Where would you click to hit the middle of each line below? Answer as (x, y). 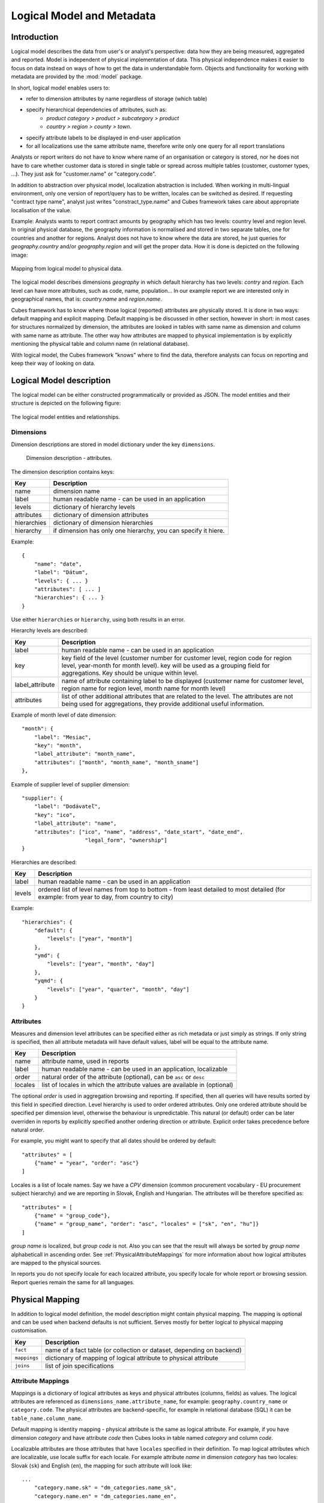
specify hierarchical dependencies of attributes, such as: (97, 110)
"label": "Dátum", (61, 572)
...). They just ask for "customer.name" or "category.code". (84, 174)
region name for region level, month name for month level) (144, 688)
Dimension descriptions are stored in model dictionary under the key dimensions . (113, 444)
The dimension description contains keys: (63, 471)
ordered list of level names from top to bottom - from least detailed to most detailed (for (162, 890)
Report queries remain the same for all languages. (73, 1282)
